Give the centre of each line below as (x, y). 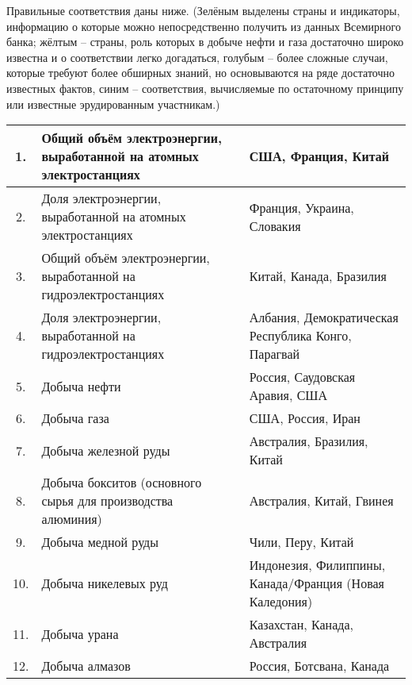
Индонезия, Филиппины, (317, 565)
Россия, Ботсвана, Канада (319, 666)
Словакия (275, 225)
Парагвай (275, 354)
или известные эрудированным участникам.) (113, 104)
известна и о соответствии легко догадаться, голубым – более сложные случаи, (197, 57)
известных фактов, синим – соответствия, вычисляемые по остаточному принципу (205, 88)
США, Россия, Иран (305, 418)
